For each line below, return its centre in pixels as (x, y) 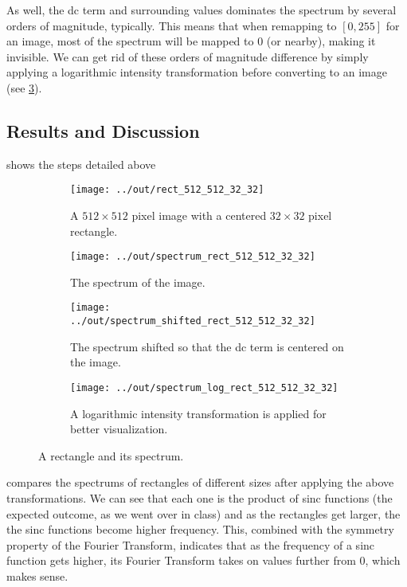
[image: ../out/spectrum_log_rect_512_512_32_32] (204, 387)
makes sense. (37, 575)
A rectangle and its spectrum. (111, 455)
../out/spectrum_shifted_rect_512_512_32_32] (193, 321)
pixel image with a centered (199, 215)
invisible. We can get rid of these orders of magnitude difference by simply (188, 56)
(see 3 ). (24, 87)
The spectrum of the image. (138, 282)
